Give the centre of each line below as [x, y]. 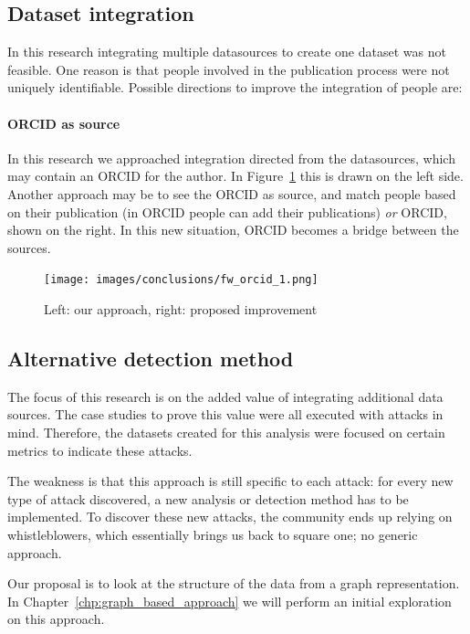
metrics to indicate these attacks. [100, 450]
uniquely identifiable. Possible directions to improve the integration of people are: [235, 87]
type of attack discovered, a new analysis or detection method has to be [208, 498]
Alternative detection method [151, 358]
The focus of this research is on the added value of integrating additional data [225, 396]
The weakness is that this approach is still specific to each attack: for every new [230, 481]
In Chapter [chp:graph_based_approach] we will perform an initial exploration [230, 601]
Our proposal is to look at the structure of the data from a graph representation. [234, 583]
